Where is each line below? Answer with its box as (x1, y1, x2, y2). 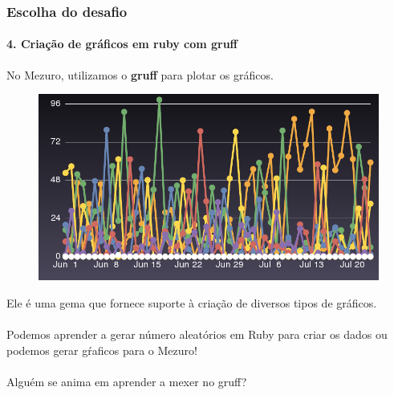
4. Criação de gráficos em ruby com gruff (6, 35, 238, 52)
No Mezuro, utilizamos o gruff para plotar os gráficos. (6, 66, 274, 83)
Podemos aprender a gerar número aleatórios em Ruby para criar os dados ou (6, 326, 388, 343)
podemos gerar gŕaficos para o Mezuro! (6, 341, 197, 358)
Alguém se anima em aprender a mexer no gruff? (6, 373, 247, 389)
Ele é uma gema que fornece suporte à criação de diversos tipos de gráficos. (6, 294, 377, 311)
